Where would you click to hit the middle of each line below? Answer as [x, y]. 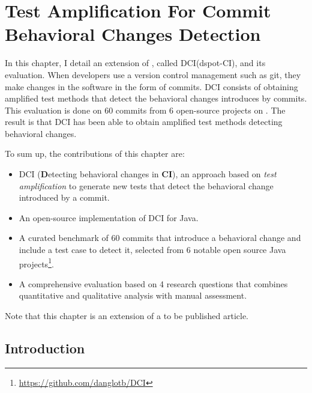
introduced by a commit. [64, 197]
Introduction [45, 348]
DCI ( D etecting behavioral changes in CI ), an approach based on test [148, 174]
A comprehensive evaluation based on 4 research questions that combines [153, 283]
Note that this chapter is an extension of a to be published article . [127, 316]
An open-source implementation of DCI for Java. [109, 217]
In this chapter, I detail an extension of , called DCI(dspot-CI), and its [135, 63]
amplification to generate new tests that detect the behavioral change [146, 185]
